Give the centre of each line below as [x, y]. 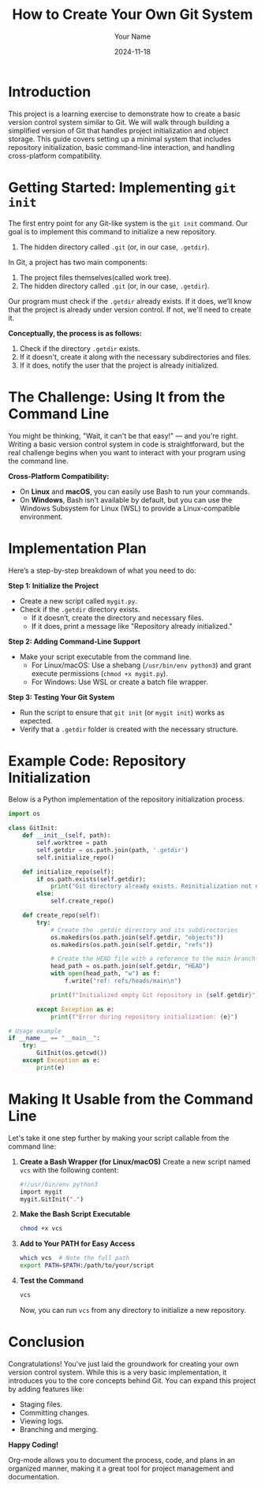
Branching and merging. [59, 1429]
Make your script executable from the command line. [105, 656]
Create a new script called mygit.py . [78, 600]
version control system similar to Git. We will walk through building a [119, 122]
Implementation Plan [78, 548]
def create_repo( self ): [62, 916]
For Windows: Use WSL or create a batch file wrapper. [120, 682]
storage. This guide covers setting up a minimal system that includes [119, 139]
